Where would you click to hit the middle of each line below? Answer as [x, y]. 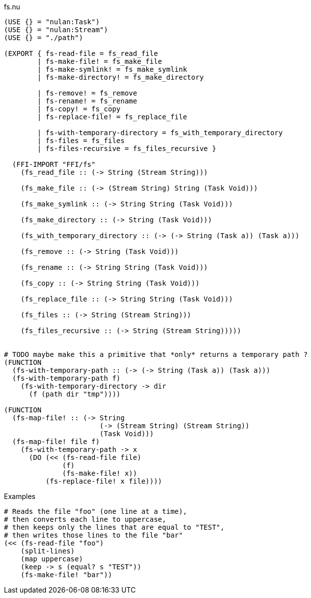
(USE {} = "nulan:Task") [52, 22]
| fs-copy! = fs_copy [79, 109]
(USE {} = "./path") [44, 38]
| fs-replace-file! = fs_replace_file [112, 117]
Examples [20, 496]
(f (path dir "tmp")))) [75, 394]
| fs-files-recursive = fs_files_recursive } [127, 149]
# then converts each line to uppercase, [85, 519]
